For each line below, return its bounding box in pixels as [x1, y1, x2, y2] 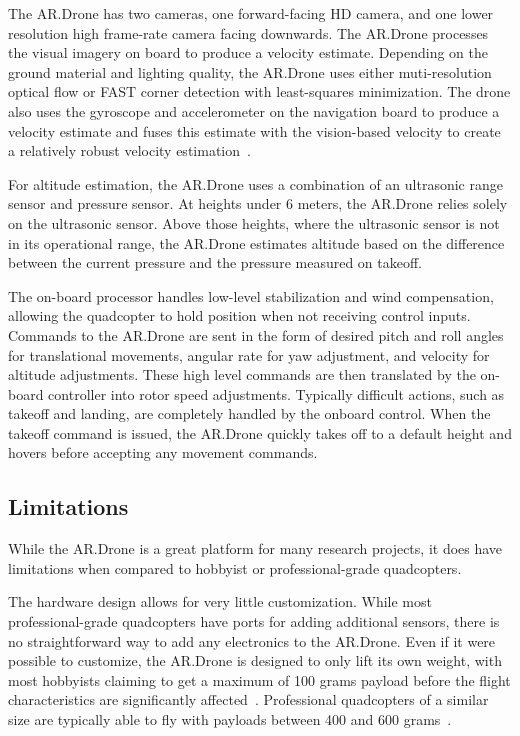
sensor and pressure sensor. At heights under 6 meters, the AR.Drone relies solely [8, 193, 508, 214]
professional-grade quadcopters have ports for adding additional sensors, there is [8, 611, 500, 632]
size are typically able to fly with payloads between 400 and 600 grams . [8, 709, 452, 730]
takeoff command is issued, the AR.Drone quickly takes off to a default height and [8, 422, 512, 443]
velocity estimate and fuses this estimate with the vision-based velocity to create [8, 120, 501, 141]
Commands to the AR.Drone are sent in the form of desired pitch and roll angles [8, 324, 504, 345]
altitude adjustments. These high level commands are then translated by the [8, 364, 476, 385]
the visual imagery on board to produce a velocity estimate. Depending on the [8, 42, 488, 63]
